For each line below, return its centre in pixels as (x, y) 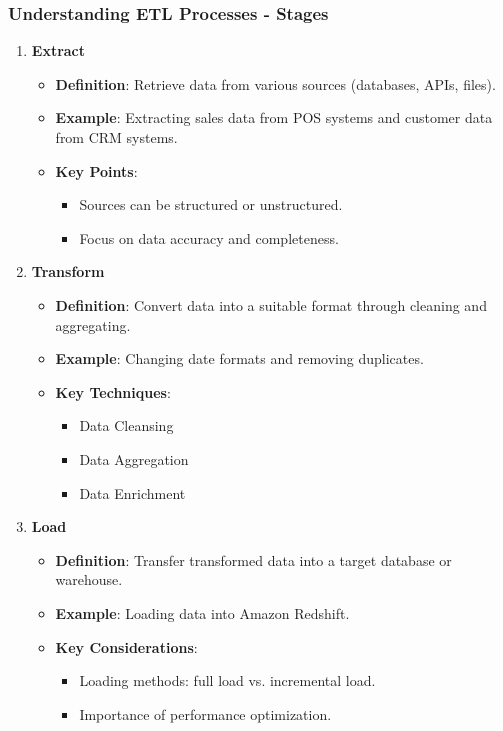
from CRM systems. (116, 137)
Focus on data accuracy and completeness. (209, 237)
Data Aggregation (134, 458)
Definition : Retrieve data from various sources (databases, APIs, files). (275, 83)
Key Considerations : (126, 646)
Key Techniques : (113, 391)
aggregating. (93, 324)
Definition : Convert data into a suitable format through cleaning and (271, 304)
